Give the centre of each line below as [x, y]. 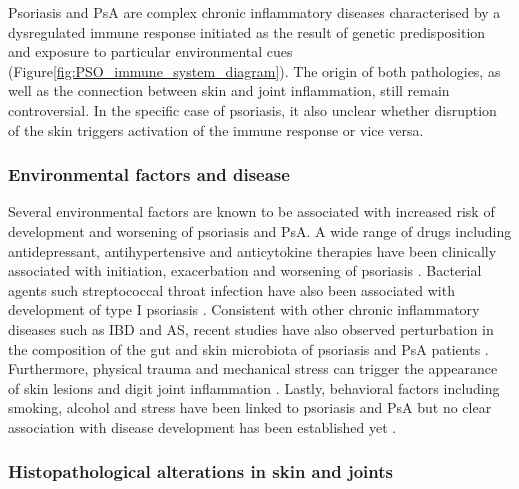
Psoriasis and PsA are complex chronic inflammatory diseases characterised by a [254, 12]
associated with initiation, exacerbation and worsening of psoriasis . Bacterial [245, 270]
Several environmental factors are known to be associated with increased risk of [251, 211]
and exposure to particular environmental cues [150, 51]
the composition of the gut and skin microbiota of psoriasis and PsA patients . [248, 348]
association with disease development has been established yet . [202, 426]
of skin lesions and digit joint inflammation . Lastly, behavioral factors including [254, 387]
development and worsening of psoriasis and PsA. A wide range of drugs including [260, 230]
